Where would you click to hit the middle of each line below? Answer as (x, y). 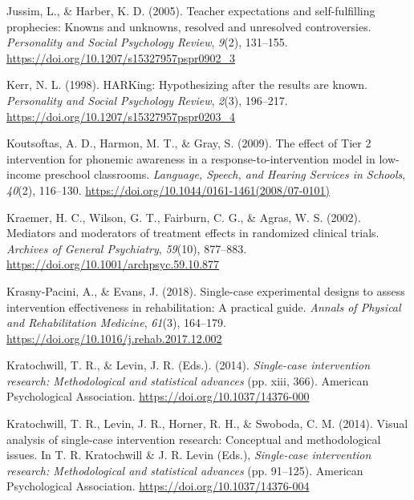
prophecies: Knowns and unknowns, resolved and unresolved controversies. (189, 26)
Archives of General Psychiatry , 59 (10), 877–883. (127, 248)
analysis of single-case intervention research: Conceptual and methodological (194, 439)
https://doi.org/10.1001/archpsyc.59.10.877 (113, 264)
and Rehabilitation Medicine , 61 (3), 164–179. (116, 323)
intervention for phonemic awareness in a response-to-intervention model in (191, 158)
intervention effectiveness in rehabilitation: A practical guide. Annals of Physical (204, 306)
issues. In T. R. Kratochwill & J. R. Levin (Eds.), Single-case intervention (189, 455)
